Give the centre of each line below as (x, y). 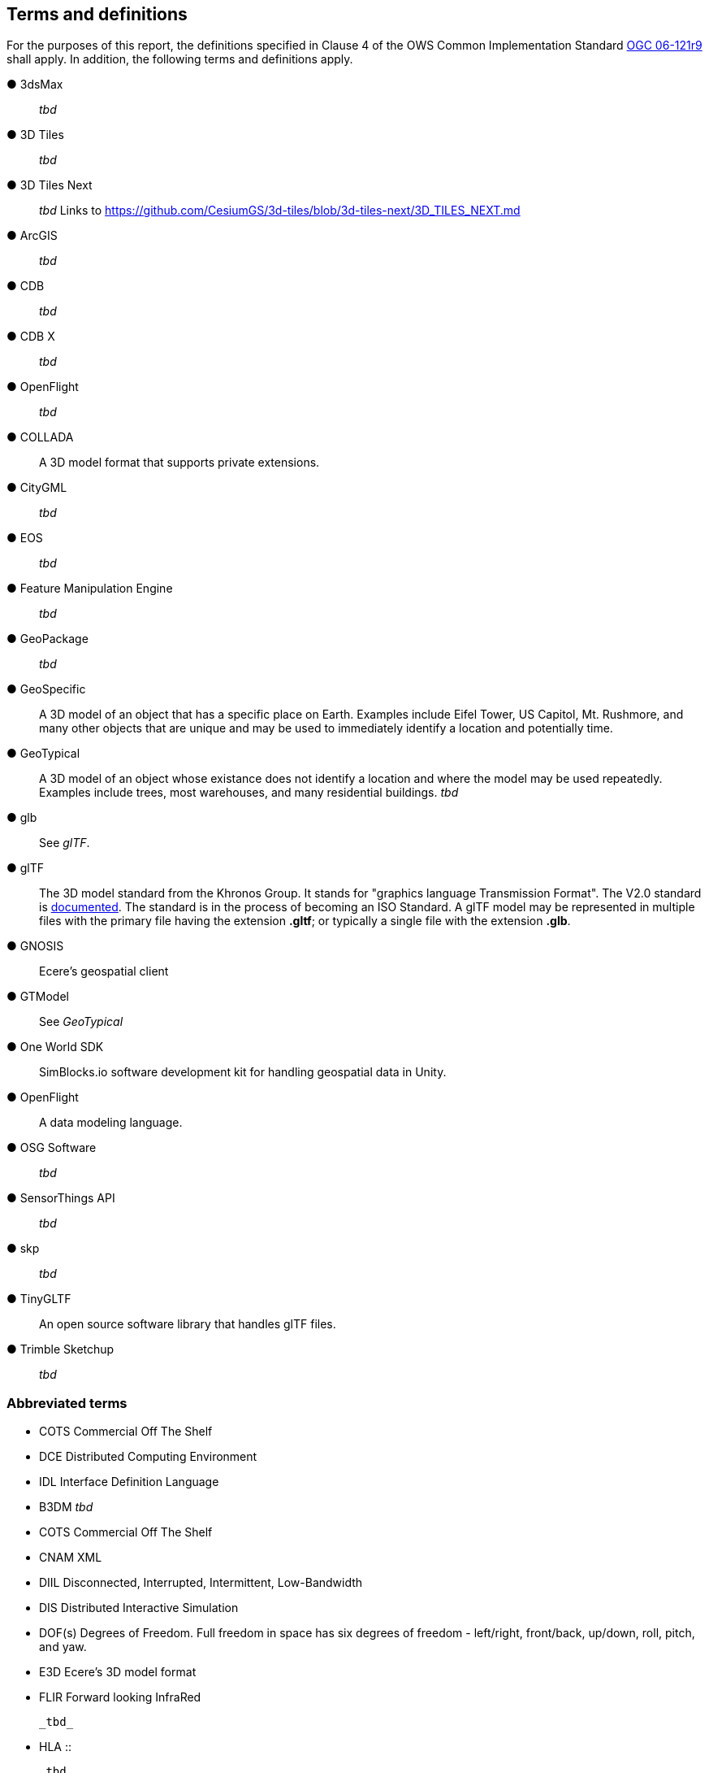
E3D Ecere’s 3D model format (118, 1672)
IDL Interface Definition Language (129, 1482)
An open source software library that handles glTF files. (188, 1324)
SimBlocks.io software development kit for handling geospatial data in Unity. (243, 1072)
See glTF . (65, 843)
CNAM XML (71, 1558)
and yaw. (63, 1647)
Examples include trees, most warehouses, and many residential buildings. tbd (249, 793)
